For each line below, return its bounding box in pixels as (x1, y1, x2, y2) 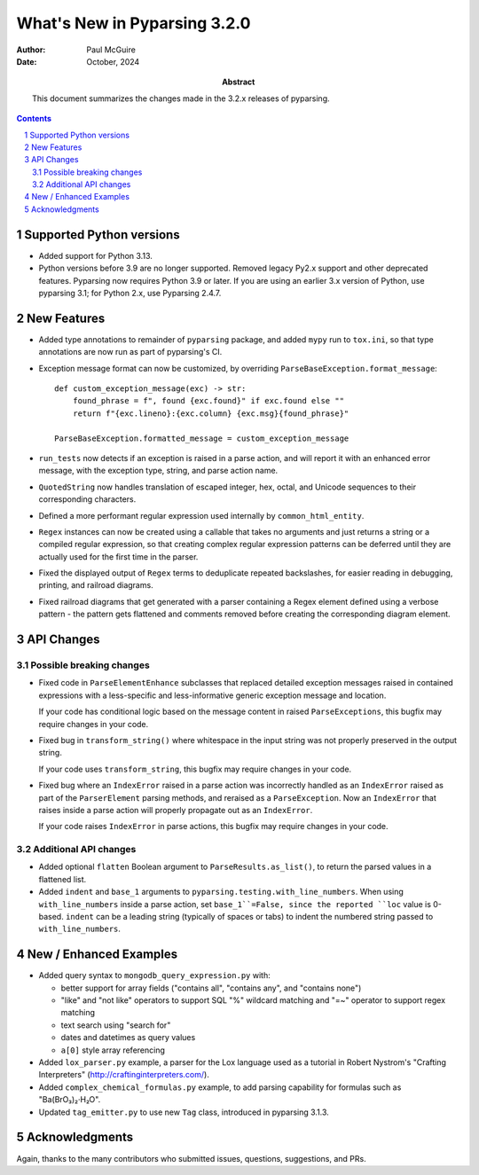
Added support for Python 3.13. (38, 250, 153, 261)
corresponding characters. (38, 494, 137, 505)
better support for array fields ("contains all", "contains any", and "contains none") (60, 983, 362, 993)
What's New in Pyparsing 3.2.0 (16, 13, 251, 33)
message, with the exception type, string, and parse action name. (38, 466, 279, 476)
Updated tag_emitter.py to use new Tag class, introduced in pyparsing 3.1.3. (38, 1107, 330, 1117)
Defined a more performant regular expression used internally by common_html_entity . (38, 510, 365, 521)
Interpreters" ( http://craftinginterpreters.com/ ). (38, 1069, 210, 1080)
